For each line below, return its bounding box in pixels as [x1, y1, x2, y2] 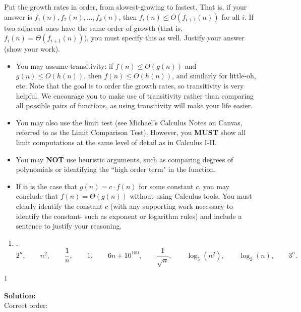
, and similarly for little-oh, [172, 70, 256, 81]
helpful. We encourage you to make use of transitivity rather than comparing [16, 90, 254, 101]
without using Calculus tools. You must [130, 191, 252, 201]
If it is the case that [16, 181, 78, 191]
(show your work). [4, 43, 60, 54]
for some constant [139, 181, 194, 191]
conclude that [16, 191, 58, 201]
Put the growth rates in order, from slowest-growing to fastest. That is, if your [4, 2, 247, 12]
